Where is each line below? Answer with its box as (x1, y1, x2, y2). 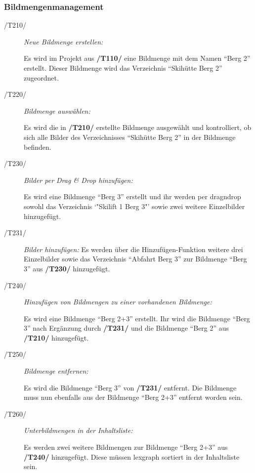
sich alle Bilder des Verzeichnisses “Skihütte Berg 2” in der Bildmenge (24, 131, 236, 142)
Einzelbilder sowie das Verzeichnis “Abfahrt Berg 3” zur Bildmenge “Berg (24, 254, 247, 264)
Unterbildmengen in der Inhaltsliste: (24, 425, 133, 435)
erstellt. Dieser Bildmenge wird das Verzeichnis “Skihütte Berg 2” (24, 63, 222, 73)
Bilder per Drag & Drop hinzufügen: (24, 174, 133, 185)
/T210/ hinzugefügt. (24, 332, 89, 343)
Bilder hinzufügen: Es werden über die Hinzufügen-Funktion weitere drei (24, 244, 243, 254)
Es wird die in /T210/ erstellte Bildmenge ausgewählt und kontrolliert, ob (24, 122, 252, 132)
